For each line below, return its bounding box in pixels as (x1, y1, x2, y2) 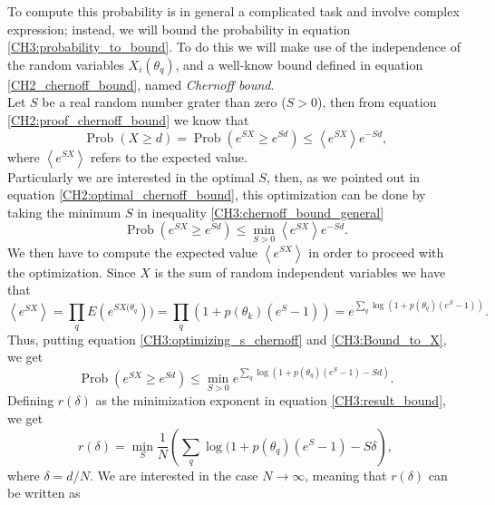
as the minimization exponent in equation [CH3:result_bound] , (95, 391, 446, 410)
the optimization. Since (7, 262, 136, 281)
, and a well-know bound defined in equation (175, 54, 423, 73)
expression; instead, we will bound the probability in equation (7, 19, 351, 38)
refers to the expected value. (91, 147, 247, 166)
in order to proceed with (308, 242, 444, 261)
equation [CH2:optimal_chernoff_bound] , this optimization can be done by (7, 185, 426, 204)
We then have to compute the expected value (7, 242, 258, 261)
